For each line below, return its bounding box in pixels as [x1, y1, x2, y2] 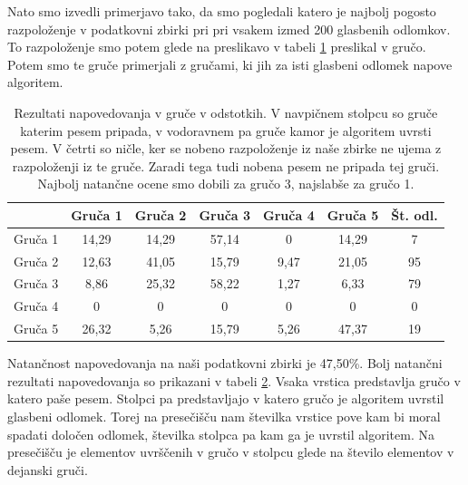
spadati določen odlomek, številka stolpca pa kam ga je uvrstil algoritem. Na [7, 424, 434, 443]
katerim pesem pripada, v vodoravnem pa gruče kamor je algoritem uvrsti [20, 121, 432, 140]
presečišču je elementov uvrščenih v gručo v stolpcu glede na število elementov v [7, 442, 454, 461]
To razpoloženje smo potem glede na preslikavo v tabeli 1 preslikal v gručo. [7, 37, 426, 56]
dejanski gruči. [7, 460, 88, 479]
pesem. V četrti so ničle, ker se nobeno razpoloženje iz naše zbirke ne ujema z [10, 139, 442, 158]
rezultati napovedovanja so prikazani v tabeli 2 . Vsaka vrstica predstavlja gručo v [7, 371, 461, 390]
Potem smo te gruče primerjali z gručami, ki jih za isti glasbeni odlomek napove [7, 54, 453, 73]
